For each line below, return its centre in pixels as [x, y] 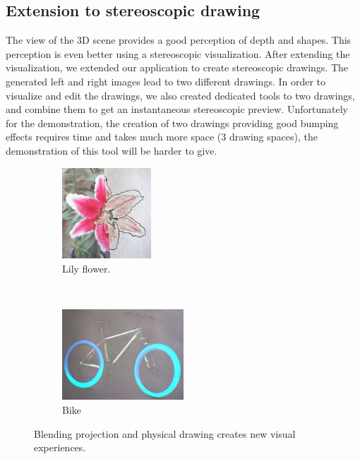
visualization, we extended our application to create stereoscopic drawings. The [177, 67]
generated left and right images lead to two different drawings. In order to [166, 81]
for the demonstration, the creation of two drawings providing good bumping [172, 123]
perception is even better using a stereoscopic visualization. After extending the [178, 53]
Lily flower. [86, 268]
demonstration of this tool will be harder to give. [112, 150]
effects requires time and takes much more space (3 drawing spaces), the [162, 137]
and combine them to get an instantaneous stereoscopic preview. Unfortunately [177, 109]
